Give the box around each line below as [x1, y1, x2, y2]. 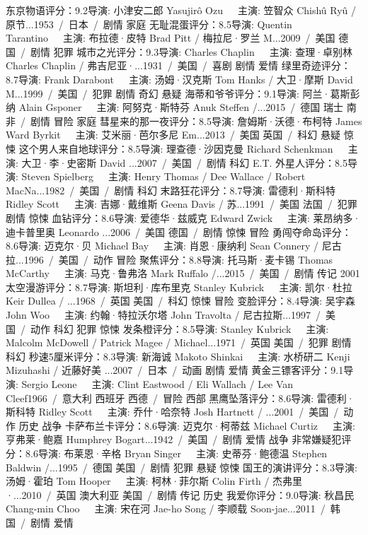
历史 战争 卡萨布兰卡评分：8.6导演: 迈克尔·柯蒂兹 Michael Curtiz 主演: [18, 418, 355, 433]
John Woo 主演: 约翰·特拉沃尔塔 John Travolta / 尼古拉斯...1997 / [6, 307, 321, 322]
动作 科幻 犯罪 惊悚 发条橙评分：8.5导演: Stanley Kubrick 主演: [30, 321, 329, 336]
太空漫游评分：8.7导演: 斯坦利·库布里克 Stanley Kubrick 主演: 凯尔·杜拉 [6, 279, 352, 294]
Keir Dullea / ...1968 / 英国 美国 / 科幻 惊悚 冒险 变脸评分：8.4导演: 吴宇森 [6, 293, 355, 308]
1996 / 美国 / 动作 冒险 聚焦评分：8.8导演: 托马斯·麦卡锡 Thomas [23, 252, 333, 266]
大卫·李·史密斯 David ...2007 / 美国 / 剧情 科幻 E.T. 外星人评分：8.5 [21, 155, 348, 170]
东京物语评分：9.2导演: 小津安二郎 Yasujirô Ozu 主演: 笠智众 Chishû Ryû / [6, 3, 357, 17]
